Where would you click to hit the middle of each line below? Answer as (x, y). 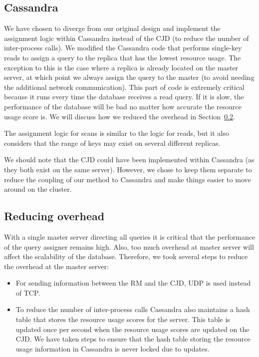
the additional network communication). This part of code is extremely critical (124, 87)
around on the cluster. (38, 189)
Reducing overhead (54, 216)
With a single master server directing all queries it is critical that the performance (130, 236)
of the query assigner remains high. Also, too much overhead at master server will (129, 246)
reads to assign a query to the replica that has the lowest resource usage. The (123, 57)
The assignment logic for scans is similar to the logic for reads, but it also (117, 133)
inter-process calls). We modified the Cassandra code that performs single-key (123, 48)
